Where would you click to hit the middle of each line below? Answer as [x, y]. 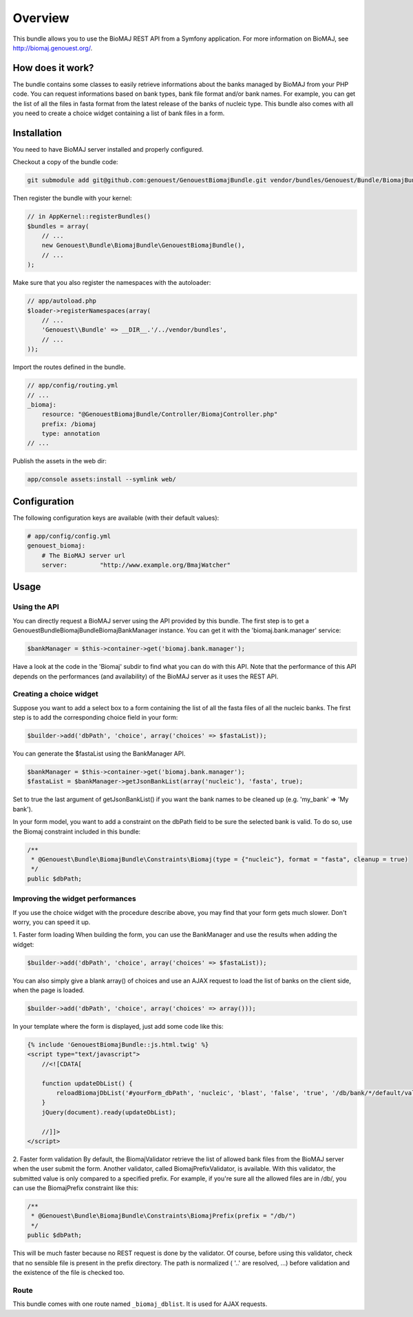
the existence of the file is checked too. [69, 1272]
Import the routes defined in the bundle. [69, 367]
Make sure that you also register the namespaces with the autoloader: [112, 283]
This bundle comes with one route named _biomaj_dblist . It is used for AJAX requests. [140, 1304]
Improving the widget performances [75, 898]
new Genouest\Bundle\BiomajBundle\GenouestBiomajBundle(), [144, 245]
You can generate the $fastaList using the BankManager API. [99, 754]
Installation [37, 133]
